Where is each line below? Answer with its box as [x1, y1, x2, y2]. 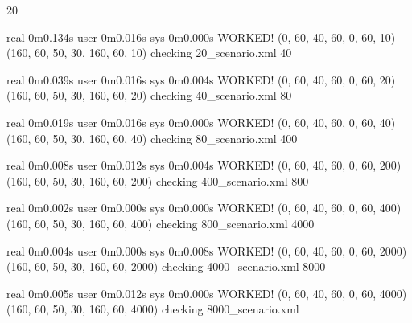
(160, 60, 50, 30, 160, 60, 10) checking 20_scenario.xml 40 [6, 44, 292, 61]
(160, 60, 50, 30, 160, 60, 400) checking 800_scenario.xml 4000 [6, 215, 315, 231]
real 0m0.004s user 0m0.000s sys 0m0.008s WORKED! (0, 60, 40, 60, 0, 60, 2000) [6, 242, 407, 259]
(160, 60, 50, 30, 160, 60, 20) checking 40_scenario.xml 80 [6, 87, 292, 104]
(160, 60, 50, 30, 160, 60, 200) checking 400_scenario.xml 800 [6, 172, 309, 189]
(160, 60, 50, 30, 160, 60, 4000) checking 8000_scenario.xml [6, 301, 299, 317]
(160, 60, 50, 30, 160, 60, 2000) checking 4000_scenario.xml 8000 [6, 258, 326, 275]
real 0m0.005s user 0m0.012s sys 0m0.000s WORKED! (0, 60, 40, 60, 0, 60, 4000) [6, 284, 407, 301]
